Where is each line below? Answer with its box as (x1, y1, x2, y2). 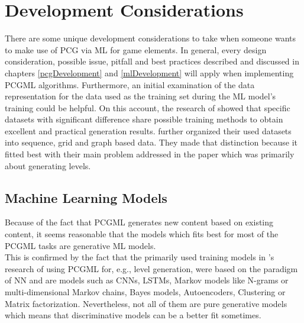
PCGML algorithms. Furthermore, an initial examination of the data (5, 78, 255, 91)
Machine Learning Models (5, 188, 167, 206)
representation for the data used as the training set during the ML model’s (5, 90, 276, 102)
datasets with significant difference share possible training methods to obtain (5, 113, 283, 125)
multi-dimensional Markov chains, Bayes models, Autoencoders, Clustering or (5, 286, 286, 298)
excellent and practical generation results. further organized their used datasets (5, 124, 292, 137)
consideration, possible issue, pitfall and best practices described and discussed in (5, 55, 299, 67)
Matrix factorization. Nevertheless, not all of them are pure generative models (5, 297, 287, 309)
